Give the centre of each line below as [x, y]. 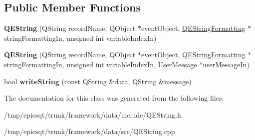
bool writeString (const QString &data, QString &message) [98, 81]
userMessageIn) [226, 64]
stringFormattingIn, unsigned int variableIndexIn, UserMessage [101, 64]
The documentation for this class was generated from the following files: [114, 98]
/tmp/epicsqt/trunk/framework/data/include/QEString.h [93, 114]
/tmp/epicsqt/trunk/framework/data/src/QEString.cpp [90, 131]
